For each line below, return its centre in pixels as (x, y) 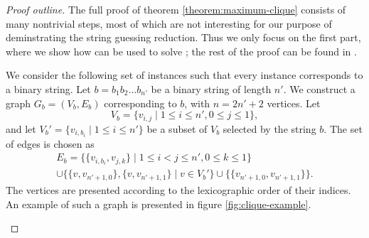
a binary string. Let (48, 88)
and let (21, 128)
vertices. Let (294, 103)
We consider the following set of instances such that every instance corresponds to (184, 75)
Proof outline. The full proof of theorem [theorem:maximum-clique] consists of (176, 9)
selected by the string (269, 128)
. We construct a (319, 88)
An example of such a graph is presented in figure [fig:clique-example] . (159, 204)
